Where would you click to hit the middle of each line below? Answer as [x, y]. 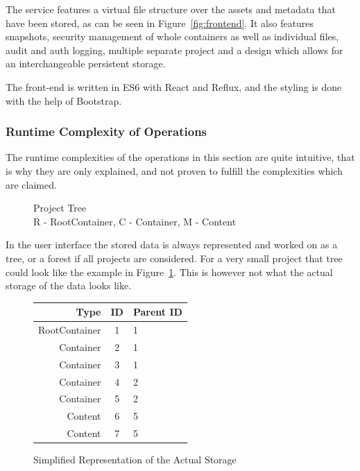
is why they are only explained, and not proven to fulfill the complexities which [174, 170]
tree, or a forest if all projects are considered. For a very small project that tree [174, 258]
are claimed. [31, 184]
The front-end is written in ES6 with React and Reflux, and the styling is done [174, 86]
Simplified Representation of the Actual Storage [135, 460]
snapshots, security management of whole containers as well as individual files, [172, 36]
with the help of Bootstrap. [64, 100]
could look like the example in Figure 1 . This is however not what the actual [169, 272]
